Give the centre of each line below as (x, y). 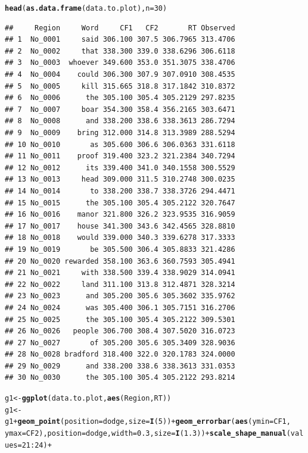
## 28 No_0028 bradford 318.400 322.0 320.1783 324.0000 (120, 354)
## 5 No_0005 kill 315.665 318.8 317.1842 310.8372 (120, 86)
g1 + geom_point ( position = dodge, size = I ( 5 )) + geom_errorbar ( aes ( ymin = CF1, (148, 422)
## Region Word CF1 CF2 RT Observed (120, 28)
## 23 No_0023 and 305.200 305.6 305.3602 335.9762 (120, 296)
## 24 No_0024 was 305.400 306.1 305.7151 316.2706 (120, 307)
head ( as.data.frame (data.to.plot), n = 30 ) (86, 8)
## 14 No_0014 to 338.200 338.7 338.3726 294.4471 (120, 191)
